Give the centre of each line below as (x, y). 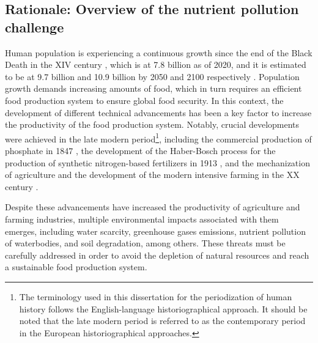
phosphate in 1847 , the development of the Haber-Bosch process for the (140, 150)
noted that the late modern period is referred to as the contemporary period (162, 321)
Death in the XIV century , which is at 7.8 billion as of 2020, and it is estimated (156, 65)
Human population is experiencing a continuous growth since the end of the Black (159, 52)
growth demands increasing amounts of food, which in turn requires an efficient (153, 88)
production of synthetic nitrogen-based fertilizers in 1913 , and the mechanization (157, 162)
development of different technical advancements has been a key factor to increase (158, 112)
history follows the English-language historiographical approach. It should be (163, 308)
